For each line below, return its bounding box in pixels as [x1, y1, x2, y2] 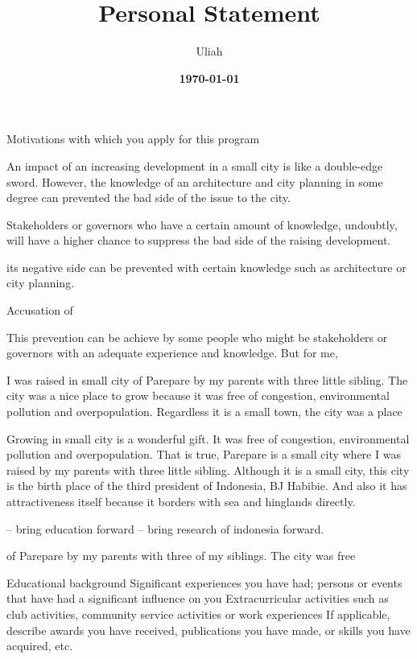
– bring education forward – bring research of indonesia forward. [6, 520, 324, 537]
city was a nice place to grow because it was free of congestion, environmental [6, 387, 390, 404]
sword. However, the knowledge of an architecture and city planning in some [6, 173, 383, 190]
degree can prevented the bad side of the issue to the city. [6, 189, 291, 206]
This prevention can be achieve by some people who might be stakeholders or [6, 328, 388, 345]
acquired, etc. [6, 637, 73, 654]
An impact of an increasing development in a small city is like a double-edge [6, 157, 383, 174]
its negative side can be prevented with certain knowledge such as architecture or [6, 258, 407, 275]
